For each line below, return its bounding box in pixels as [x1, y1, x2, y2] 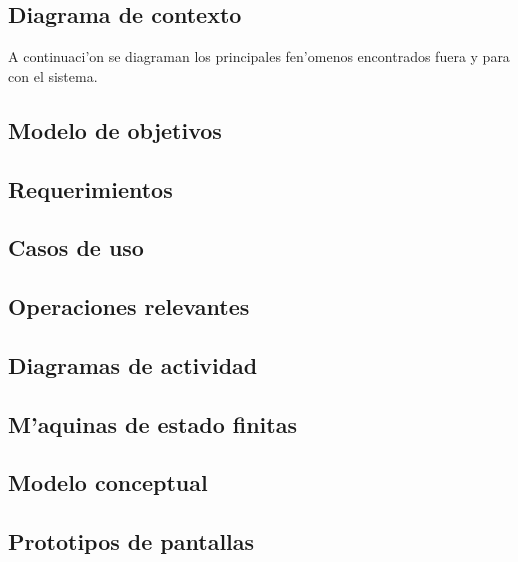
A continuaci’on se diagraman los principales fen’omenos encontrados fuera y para [8, 46, 510, 67]
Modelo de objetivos [8, 114, 222, 145]
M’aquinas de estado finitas [8, 408, 297, 439]
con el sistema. [8, 65, 98, 86]
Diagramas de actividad [8, 349, 258, 380]
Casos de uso [8, 232, 144, 263]
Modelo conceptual [8, 467, 208, 498]
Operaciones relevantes [8, 291, 250, 322]
